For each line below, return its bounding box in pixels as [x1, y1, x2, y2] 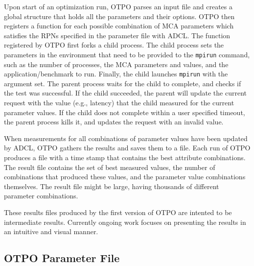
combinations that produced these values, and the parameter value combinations [4, 171, 246, 182]
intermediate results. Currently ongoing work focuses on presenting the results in [4, 217, 246, 227]
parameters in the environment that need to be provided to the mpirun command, [4, 49, 250, 59]
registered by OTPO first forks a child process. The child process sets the [4, 40, 224, 50]
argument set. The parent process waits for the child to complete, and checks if [4, 78, 241, 88]
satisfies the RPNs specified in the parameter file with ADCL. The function [4, 30, 231, 40]
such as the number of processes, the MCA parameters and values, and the [4, 59, 229, 69]
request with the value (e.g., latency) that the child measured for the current [4, 97, 234, 108]
